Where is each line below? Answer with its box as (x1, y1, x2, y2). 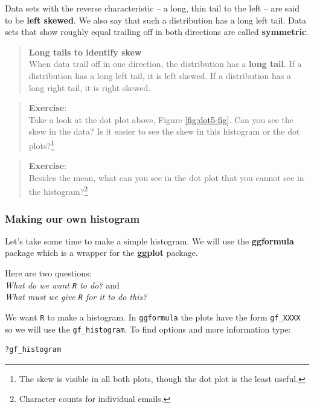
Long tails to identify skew (28, 45, 142, 58)
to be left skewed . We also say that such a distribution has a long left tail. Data (5, 13, 307, 26)
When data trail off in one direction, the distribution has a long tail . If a (28, 57, 302, 70)
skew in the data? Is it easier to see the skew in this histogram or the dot (28, 125, 300, 138)
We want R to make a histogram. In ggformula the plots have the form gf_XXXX (5, 310, 301, 323)
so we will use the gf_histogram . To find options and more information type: (5, 322, 291, 335)
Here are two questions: (5, 267, 92, 279)
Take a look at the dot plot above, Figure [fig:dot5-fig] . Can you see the (28, 113, 294, 126)
